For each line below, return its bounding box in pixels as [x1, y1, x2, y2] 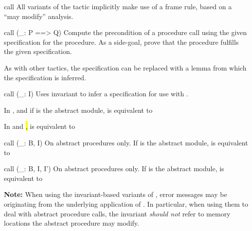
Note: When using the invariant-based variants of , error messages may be [4, 189, 227, 199]
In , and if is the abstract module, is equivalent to [4, 105, 153, 115]
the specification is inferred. [4, 72, 87, 82]
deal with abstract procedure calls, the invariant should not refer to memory [4, 208, 231, 218]
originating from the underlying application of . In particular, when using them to [4, 198, 249, 209]
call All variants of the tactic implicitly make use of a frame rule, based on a [4, 1, 232, 11]
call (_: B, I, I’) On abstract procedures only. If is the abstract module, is [4, 163, 224, 174]
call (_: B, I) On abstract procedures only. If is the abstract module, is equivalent [4, 137, 248, 147]
